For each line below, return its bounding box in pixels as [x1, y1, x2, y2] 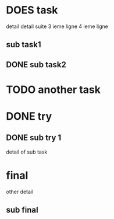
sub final [6, 205, 39, 215]
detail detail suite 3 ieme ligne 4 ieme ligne [6, 23, 109, 30]
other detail [6, 188, 34, 195]
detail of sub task [6, 148, 48, 155]
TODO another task [6, 83, 101, 96]
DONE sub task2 [6, 60, 67, 69]
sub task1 [6, 40, 42, 50]
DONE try [6, 110, 52, 123]
